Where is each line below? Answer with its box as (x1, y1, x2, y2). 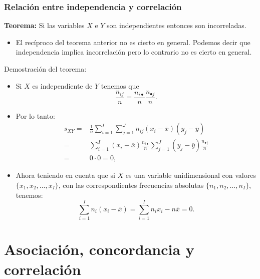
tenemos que (101, 80, 139, 91)
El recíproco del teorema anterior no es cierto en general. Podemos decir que (16, 37, 250, 47)
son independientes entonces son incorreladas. (107, 20, 246, 31)
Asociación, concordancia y (4, 239, 194, 259)
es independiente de (32, 80, 93, 91)
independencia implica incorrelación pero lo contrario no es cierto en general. (16, 47, 252, 57)
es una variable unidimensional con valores (125, 170, 256, 180)
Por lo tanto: (16, 110, 55, 121)
